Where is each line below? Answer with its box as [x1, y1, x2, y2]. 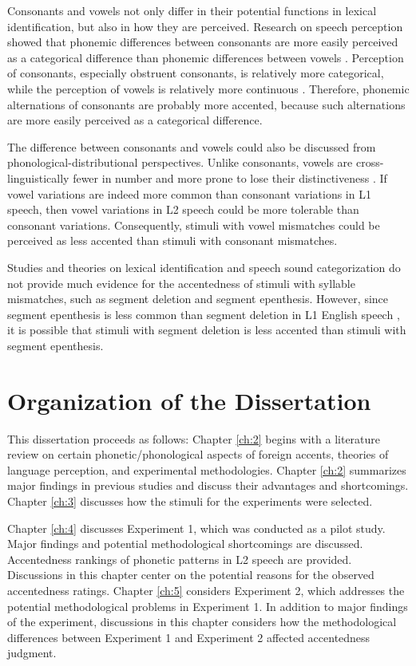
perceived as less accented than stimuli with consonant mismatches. [7, 232, 338, 249]
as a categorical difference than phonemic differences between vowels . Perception [7, 49, 404, 65]
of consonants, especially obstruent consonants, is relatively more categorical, [7, 65, 384, 81]
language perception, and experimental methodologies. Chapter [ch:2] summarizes [7, 461, 406, 478]
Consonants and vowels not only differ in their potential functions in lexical [7, 2, 377, 18]
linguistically [7, 169, 69, 186]
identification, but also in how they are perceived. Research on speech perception [7, 18, 403, 34]
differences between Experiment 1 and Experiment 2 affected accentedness [7, 629, 370, 645]
